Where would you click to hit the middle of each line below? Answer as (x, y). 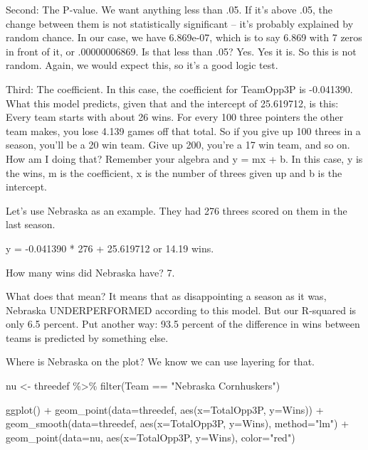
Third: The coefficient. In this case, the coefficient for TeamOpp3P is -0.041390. (179, 89)
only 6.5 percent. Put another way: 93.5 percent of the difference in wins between (183, 324)
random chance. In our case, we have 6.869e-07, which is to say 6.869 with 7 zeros (184, 37)
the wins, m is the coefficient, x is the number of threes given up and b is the (174, 172)
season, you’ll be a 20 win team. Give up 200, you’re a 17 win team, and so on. (178, 145)
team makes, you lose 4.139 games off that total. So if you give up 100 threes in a (183, 130)
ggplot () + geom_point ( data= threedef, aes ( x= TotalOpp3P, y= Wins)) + (165, 409)
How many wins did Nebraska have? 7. (90, 272)
